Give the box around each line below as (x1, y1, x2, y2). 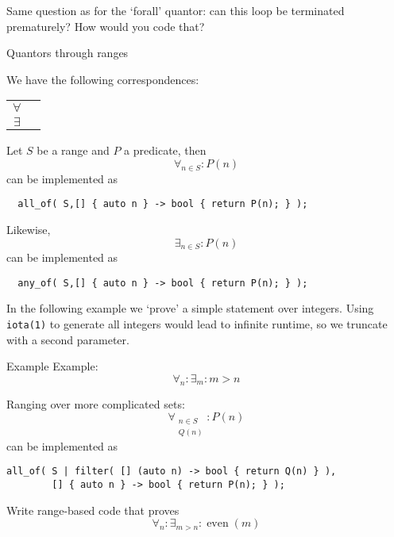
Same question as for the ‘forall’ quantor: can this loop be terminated (6, 2, 345, 18)
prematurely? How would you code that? (6, 17, 205, 34)
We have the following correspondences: (6, 71, 199, 87)
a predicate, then (124, 142, 207, 159)
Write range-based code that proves (6, 501, 180, 518)
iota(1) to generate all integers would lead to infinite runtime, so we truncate (6, 315, 388, 332)
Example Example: (6, 358, 98, 374)
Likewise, (6, 221, 51, 238)
